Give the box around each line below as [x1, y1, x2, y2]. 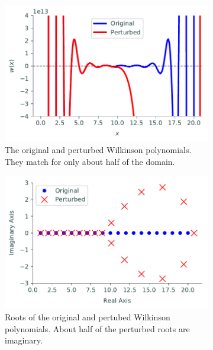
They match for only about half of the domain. [5, 155, 175, 167]
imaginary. [5, 334, 43, 346]
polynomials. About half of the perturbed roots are [5, 322, 190, 335]
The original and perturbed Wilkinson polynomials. [5, 144, 192, 156]
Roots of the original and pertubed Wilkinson [5, 310, 170, 323]
